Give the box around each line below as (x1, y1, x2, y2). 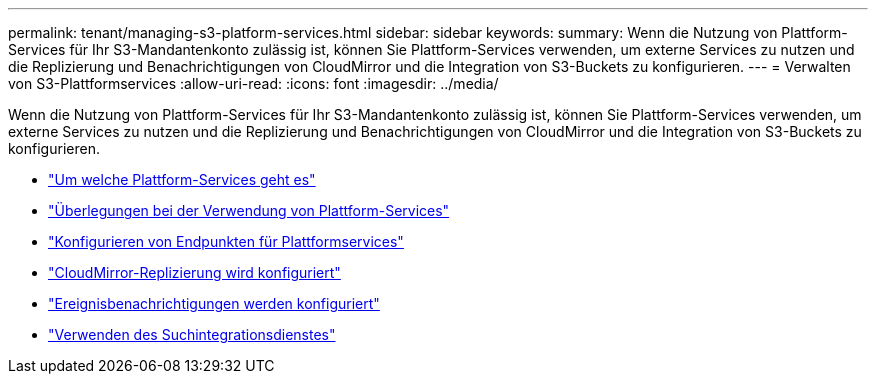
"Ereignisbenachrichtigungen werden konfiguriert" (48, 295, 380, 312)
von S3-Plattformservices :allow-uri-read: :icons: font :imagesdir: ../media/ (8, 75, 499, 92)
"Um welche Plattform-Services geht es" (48, 171, 316, 188)
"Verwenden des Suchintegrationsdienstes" (48, 326, 336, 343)
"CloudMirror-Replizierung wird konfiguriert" (48, 264, 341, 281)
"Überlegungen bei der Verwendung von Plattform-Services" (48, 202, 450, 219)
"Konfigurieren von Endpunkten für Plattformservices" (48, 233, 404, 250)
